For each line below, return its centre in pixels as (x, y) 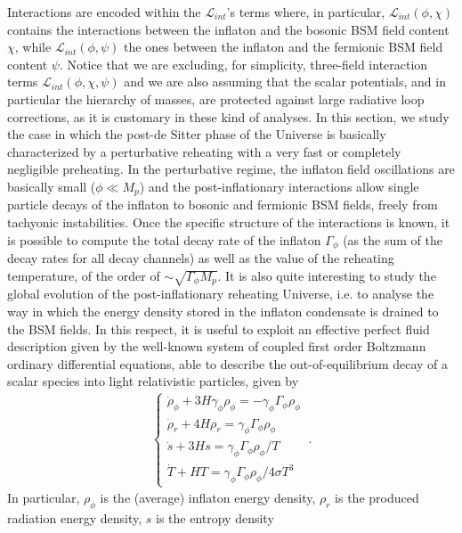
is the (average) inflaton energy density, (208, 498)
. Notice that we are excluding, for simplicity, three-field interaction (243, 64)
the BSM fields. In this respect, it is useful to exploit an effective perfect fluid (219, 328)
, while (33, 47)
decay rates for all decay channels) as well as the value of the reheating (201, 258)
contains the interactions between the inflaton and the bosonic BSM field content (228, 29)
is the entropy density (215, 518)
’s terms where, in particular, (306, 12)
